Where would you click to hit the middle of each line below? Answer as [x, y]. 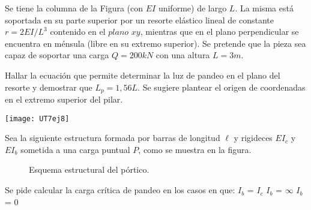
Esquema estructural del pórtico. [89, 169]
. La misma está [264, 8]
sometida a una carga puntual [75, 149]
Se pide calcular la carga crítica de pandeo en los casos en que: [120, 190]
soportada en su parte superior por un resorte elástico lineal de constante [139, 19]
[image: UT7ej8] [37, 118]
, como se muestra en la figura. [195, 149]
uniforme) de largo [192, 8]
